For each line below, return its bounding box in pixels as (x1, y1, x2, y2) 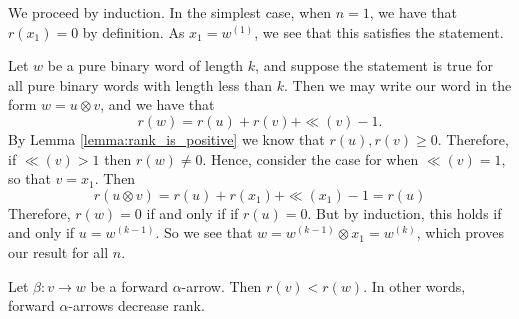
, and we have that (100, 94, 215, 115)
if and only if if (146, 202, 239, 223)
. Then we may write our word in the (284, 74, 512, 95)
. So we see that (155, 222, 253, 243)
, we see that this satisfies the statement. (254, 21, 504, 42)
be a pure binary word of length (47, 55, 244, 76)
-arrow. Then (181, 275, 262, 296)
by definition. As (82, 21, 185, 42)
